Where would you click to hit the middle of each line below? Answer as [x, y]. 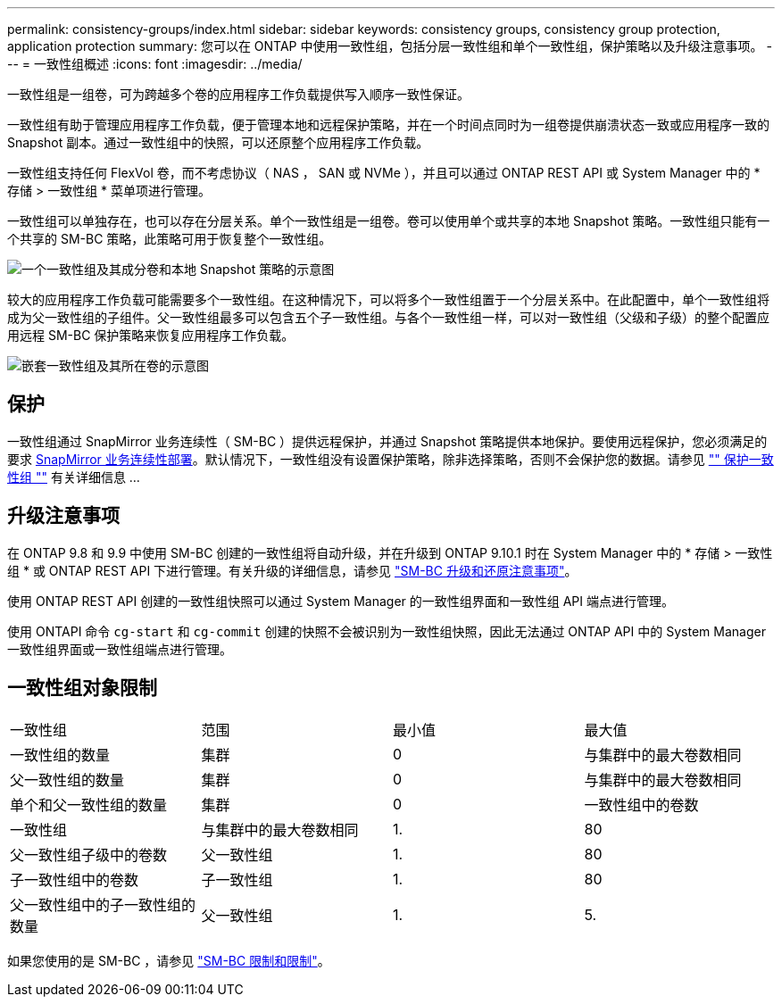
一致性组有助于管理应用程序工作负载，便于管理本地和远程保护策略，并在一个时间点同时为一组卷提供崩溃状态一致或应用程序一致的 [388, 124]
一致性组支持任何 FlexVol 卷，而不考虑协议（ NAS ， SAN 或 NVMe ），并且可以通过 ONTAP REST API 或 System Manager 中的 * [384, 173]
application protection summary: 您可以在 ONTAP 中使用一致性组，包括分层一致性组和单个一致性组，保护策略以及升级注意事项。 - [390, 46]
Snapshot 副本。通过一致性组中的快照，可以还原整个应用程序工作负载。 [218, 142]
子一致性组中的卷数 [75, 880]
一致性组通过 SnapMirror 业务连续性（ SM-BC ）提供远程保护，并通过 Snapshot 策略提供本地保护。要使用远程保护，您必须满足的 [387, 441]
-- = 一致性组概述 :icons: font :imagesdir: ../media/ [155, 64]
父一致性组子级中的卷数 [89, 855]
